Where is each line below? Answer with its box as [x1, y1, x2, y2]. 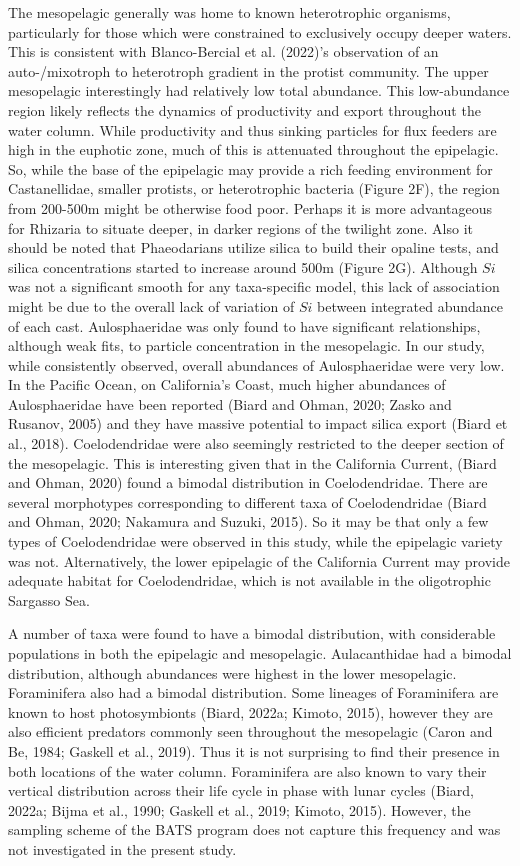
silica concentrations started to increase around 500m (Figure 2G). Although [8, 256, 478, 277]
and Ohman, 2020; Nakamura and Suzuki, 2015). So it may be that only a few [8, 511, 489, 532]
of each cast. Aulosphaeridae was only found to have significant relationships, [8, 315, 481, 336]
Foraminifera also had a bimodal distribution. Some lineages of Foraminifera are [8, 682, 499, 703]
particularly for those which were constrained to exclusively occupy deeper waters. [8, 21, 512, 42]
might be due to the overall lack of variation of [8, 295, 295, 316]
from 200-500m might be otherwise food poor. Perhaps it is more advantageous [8, 197, 493, 218]
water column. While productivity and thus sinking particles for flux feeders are [8, 119, 497, 140]
